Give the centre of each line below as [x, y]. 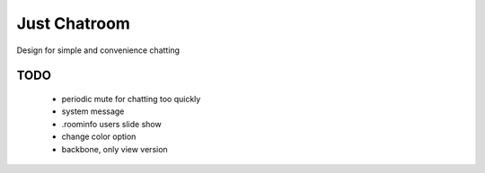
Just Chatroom [73, 23]
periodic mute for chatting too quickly [131, 99]
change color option [99, 137]
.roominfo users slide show [111, 124]
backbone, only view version [115, 149]
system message [93, 111]
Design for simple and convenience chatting [98, 50]
